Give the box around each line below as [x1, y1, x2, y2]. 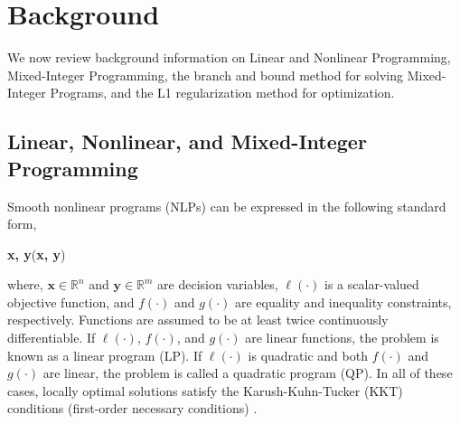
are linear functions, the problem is [245, 328, 439, 347]
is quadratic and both [248, 345, 368, 364]
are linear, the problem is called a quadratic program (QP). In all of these [42, 363, 453, 382]
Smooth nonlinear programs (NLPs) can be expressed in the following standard [7, 196, 446, 215]
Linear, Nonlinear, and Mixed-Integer [7, 127, 367, 155]
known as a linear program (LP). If [7, 345, 202, 364]
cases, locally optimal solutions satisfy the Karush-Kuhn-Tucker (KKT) [7, 381, 403, 400]
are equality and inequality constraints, [234, 292, 452, 311]
